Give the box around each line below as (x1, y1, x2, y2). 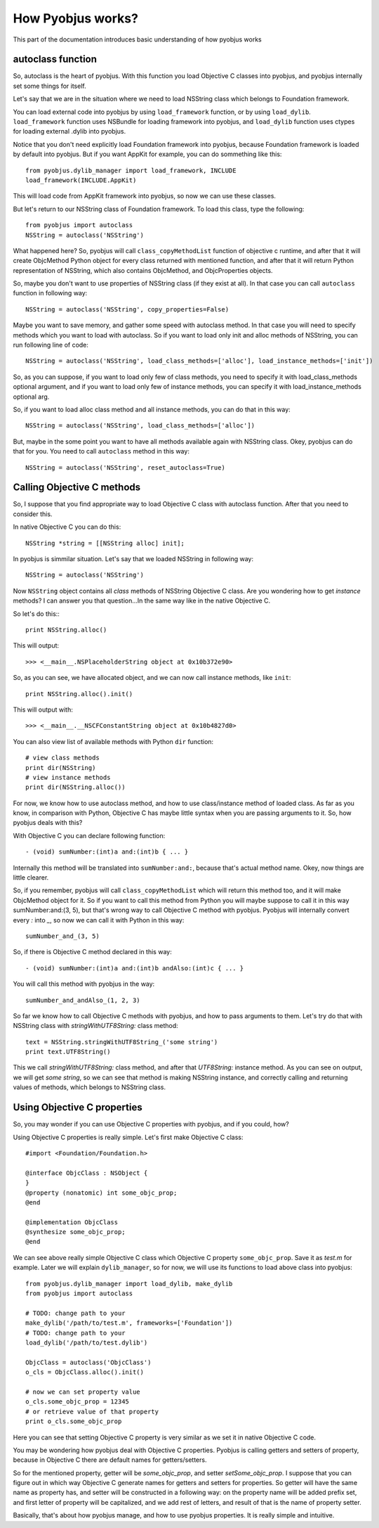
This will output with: (13, 705, 73, 714)
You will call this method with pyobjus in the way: (13, 980, 155, 988)
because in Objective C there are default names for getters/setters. (13, 1456, 207, 1464)
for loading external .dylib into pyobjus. (13, 127, 126, 136)
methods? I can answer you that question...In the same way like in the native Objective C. (13, 596, 271, 605)
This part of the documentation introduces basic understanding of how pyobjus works (13, 35, 262, 44)
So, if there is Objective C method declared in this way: (13, 948, 172, 956)
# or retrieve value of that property (25, 1407, 159, 1415)
